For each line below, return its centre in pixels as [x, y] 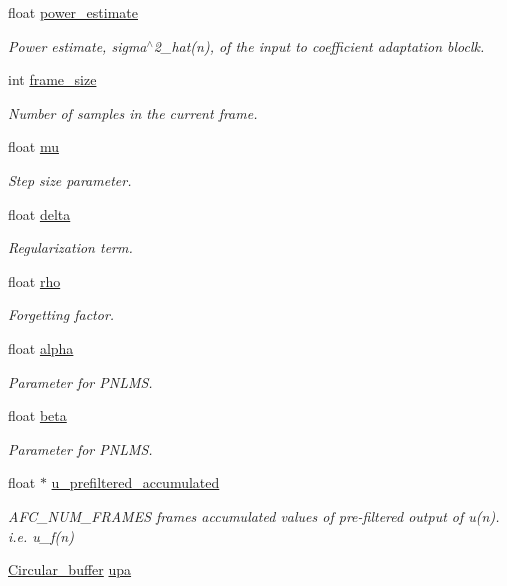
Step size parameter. [70, 179]
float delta [39, 213]
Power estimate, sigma [77, 45]
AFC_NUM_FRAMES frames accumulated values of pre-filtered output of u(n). [254, 515]
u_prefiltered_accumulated [135, 482]
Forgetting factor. [61, 314]
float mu [33, 146]
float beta [37, 415]
